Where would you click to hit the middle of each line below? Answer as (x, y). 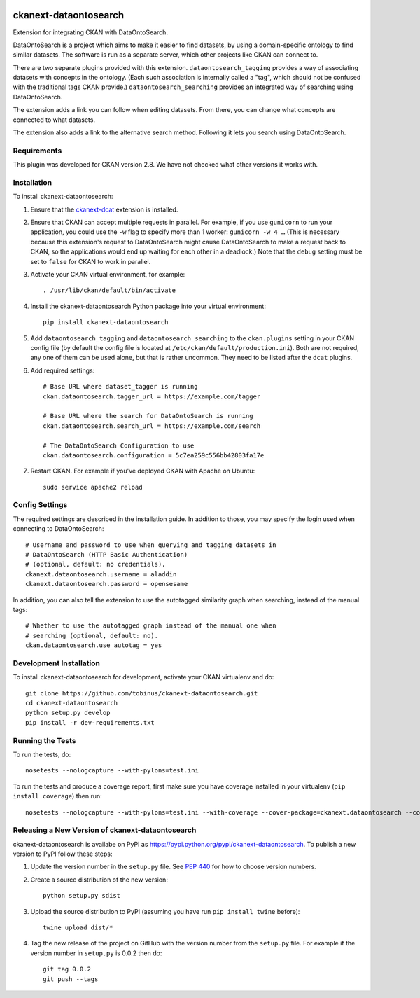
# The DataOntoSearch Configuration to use (119, 445)
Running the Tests (44, 740)
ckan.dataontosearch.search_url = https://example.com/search (152, 426)
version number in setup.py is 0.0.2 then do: (96, 953)
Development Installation (57, 663)
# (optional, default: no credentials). (96, 564)
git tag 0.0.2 (67, 969)
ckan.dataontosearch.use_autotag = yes (94, 645)
